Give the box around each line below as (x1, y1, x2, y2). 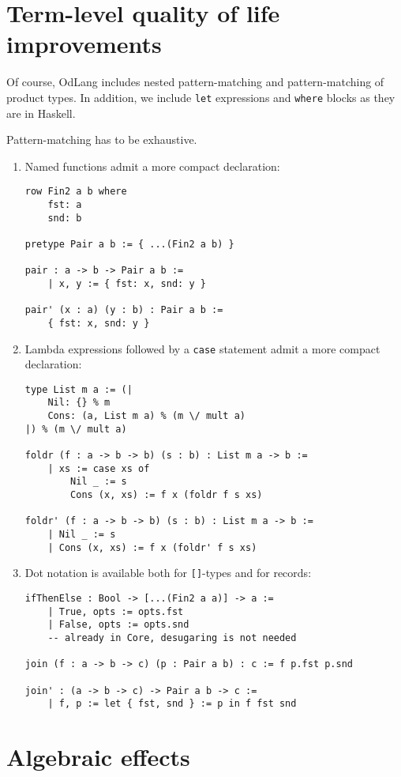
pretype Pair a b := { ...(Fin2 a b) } (24, 238, 234, 250)
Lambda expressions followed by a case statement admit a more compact (24, 340, 380, 356)
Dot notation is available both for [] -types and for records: (24, 564, 312, 581)
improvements (6, 28, 162, 60)
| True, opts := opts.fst (47, 605, 184, 617)
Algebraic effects (6, 741, 190, 773)
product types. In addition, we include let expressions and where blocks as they (6, 89, 395, 105)
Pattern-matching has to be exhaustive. (6, 131, 197, 148)
